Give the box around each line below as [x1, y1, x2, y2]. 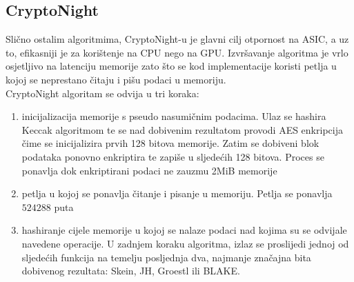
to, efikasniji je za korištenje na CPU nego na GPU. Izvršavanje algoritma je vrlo [6, 45, 348, 59]
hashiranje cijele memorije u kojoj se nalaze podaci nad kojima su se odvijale [21, 223, 347, 237]
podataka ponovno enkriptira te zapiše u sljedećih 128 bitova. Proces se [21, 149, 324, 163]
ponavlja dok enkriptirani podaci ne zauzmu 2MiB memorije [21, 163, 277, 177]
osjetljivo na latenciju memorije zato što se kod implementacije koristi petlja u [6, 59, 337, 73]
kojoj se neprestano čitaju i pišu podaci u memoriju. [6, 72, 226, 86]
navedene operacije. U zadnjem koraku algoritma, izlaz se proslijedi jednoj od [21, 236, 349, 250]
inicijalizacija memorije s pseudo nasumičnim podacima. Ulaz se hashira [21, 109, 326, 123]
